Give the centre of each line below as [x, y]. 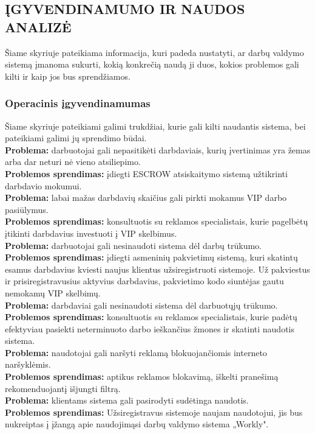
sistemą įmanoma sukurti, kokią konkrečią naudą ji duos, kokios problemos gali [152, 64]
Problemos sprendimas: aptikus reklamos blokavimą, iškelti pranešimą [142, 376]
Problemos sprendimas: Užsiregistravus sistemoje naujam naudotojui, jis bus [154, 412]
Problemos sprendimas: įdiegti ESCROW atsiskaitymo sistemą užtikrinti [146, 173]
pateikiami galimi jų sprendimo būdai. [76, 138]
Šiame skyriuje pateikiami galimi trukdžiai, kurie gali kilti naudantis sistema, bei [155, 126]
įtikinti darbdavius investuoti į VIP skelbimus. [91, 233]
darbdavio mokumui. [43, 185]
